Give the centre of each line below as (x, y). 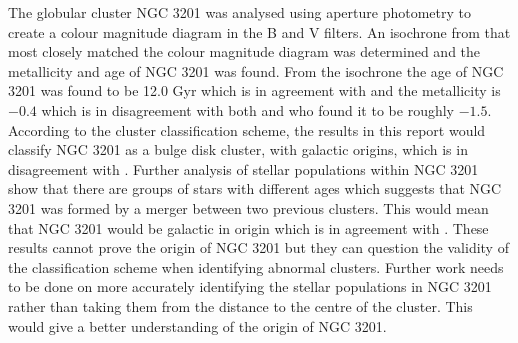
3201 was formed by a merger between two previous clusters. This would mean (248, 207)
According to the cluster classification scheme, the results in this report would (247, 129)
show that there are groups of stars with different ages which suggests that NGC (255, 188)
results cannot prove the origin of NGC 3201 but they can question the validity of (258, 247)
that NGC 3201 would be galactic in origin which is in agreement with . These (248, 227)
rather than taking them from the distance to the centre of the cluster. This (240, 305)
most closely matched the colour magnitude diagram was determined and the (244, 51)
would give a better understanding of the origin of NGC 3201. (197, 325)
